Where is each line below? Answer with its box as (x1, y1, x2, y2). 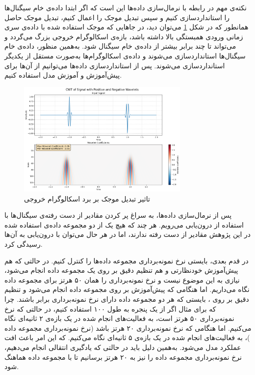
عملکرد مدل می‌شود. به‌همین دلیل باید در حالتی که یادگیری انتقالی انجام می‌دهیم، (4, 342, 241, 352)
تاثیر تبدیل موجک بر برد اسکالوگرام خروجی (24, 193, 150, 203)
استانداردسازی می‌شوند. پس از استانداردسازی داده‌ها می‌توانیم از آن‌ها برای (4, 60, 225, 70)
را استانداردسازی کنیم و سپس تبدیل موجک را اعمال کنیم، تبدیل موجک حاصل (4, 12, 230, 22)
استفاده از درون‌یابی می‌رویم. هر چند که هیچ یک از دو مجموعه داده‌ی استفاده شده (4, 219, 244, 230)
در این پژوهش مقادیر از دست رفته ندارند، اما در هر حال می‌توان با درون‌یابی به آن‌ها (4, 229, 251, 239)
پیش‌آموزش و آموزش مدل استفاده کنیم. (4, 70, 122, 80)
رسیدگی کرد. (4, 239, 43, 249)
